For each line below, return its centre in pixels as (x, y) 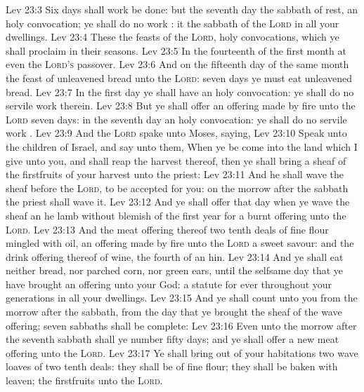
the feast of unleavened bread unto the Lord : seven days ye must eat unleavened (179, 77)
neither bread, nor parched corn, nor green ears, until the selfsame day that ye (175, 270)
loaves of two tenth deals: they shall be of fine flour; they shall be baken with (172, 366)
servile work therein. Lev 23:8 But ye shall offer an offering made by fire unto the (181, 106)
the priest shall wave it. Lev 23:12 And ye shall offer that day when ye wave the (178, 202)
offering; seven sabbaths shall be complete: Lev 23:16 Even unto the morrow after (181, 325)
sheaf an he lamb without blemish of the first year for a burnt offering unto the (176, 215)
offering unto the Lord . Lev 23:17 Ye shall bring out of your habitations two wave (182, 352)
